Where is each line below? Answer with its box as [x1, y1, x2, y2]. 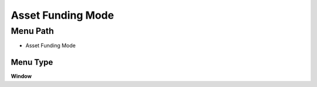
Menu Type [11, 57, 53, 67]
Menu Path [11, 26, 54, 36]
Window [11, 73, 32, 80]
